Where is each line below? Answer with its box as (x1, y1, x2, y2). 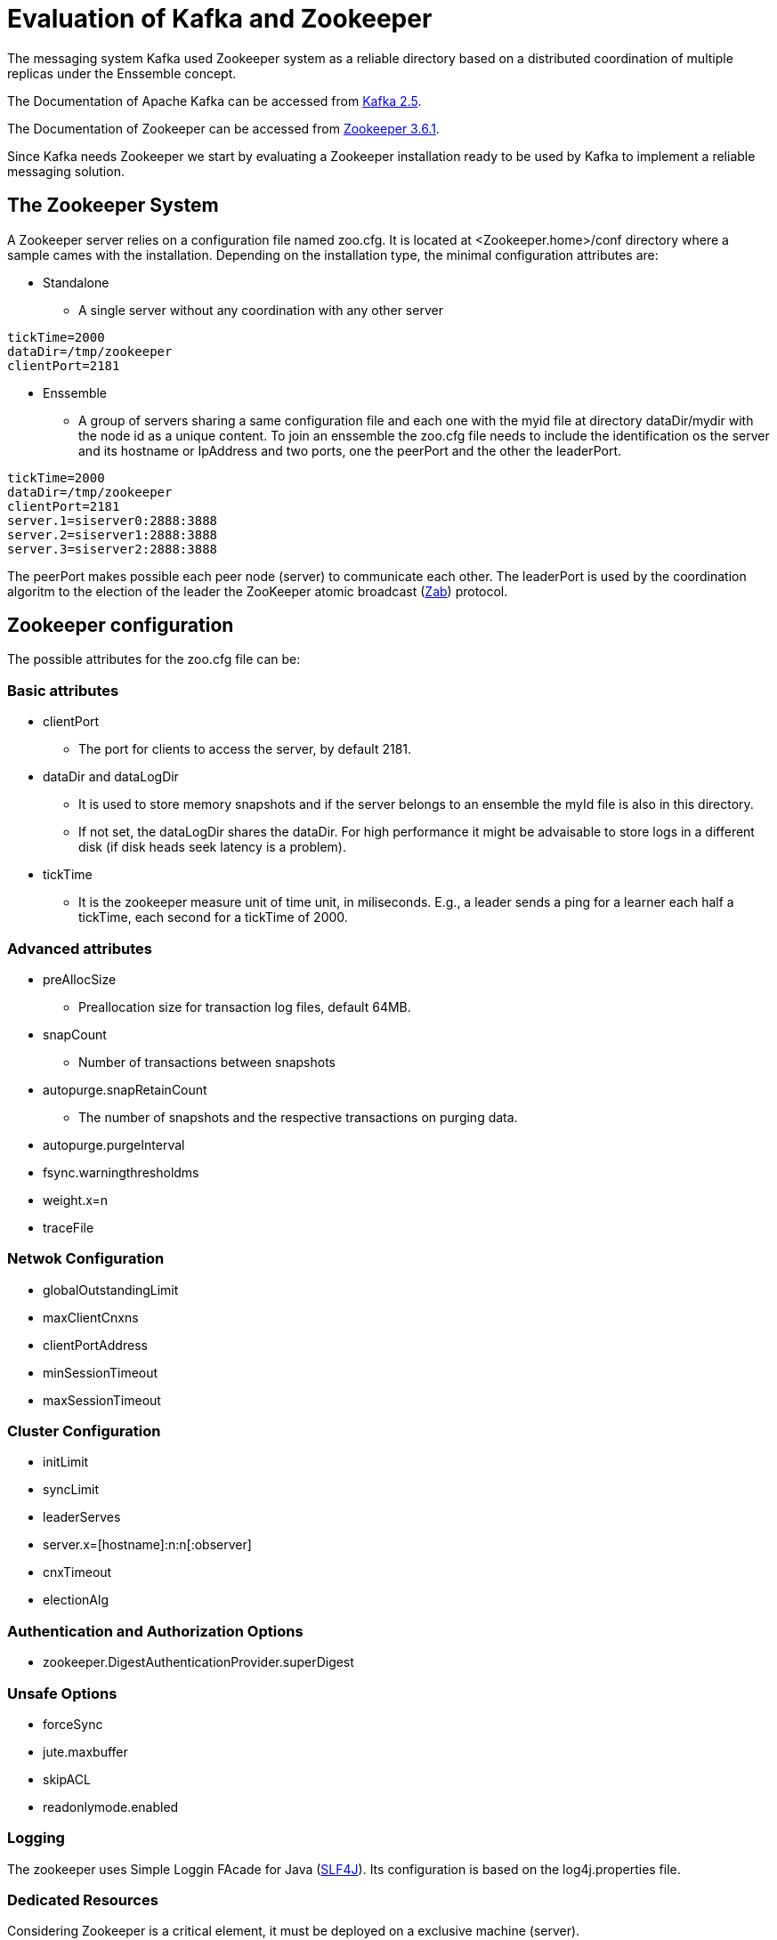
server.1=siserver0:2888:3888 (7, 513, 218, 528)
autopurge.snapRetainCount (43, 1081, 207, 1097)
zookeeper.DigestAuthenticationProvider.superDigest (43, 1654, 354, 1670)
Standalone (43, 274, 109, 290)
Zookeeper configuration (7, 614, 234, 637)
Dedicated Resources (7, 1891, 158, 1910)
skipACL (43, 1771, 91, 1787)
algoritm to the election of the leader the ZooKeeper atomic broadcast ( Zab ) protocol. (7, 583, 508, 599)
